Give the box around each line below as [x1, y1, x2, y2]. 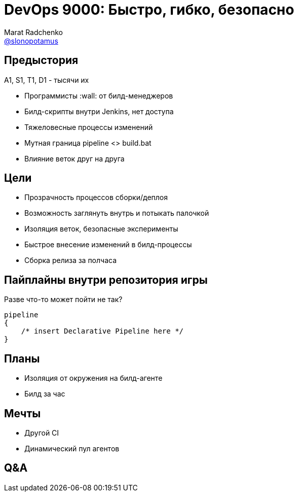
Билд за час [24, 389, 65, 399]
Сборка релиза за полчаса [24, 256, 117, 265]
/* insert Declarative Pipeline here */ [21, 327, 184, 336]
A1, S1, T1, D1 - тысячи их [4, 75, 89, 84]
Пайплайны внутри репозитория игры [4, 273, 208, 286]
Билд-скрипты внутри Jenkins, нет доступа [24, 107, 174, 116]
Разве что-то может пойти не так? [4, 295, 123, 304]
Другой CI [24, 428, 59, 437]
